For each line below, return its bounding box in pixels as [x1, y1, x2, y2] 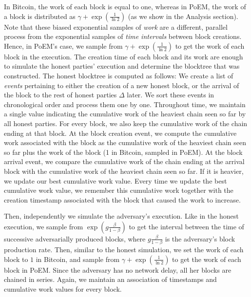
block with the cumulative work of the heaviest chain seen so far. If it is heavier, [4, 166, 244, 176]
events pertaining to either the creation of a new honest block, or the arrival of [4, 80, 239, 90]
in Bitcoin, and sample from [36, 254, 120, 264]
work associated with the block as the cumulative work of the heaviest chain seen [4, 137, 247, 148]
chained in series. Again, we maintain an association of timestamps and [4, 274, 217, 284]
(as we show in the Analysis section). [128, 11, 238, 21]
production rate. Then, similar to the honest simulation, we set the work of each [4, 244, 244, 255]
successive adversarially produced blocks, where [4, 233, 146, 243]
